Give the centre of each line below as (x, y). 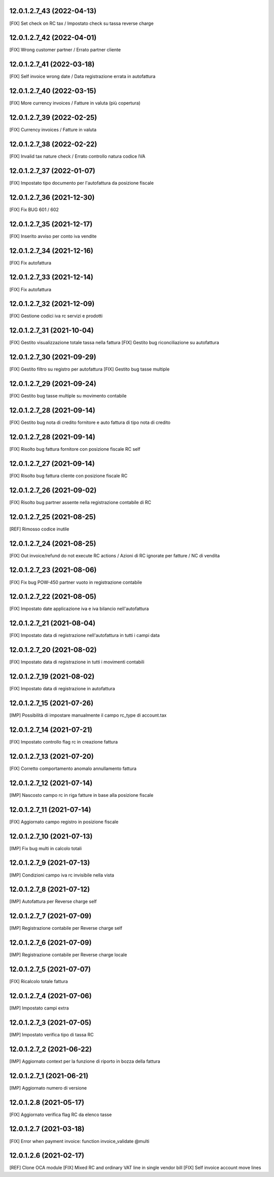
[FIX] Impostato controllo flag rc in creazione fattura (64, 742)
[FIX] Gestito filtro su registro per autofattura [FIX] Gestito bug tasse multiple (90, 369)
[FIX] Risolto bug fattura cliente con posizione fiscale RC (68, 476)
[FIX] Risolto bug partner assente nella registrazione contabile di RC (80, 502)
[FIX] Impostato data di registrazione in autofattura (62, 689)
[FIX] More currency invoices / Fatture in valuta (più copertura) (75, 103)
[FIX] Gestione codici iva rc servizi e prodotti (56, 316)
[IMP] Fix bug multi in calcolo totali (46, 848)
